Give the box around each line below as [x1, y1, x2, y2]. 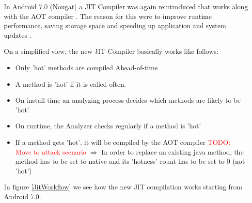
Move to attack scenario [15, 146, 87, 156]
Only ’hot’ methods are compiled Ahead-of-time [15, 62, 158, 72]
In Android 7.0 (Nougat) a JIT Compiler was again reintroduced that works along [4, 1, 248, 11]
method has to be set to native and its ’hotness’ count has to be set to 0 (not [15, 156, 245, 166]
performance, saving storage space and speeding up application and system [4, 20, 226, 31]
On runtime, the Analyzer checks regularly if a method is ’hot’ [15, 121, 201, 131]
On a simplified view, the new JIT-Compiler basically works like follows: [4, 46, 219, 56]
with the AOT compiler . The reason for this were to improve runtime [4, 11, 212, 21]
